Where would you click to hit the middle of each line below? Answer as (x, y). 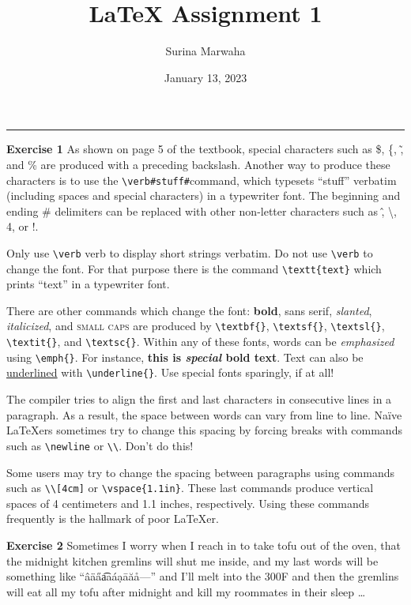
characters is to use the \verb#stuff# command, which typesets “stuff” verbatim (202, 180)
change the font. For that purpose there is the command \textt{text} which (194, 268)
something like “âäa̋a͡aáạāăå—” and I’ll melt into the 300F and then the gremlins (203, 576)
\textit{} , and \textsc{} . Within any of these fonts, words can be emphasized (200, 342)
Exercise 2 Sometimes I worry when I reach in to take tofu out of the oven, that (204, 545)
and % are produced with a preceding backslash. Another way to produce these (198, 164)
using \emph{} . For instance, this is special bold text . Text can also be (185, 357)
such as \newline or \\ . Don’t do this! (100, 445)
